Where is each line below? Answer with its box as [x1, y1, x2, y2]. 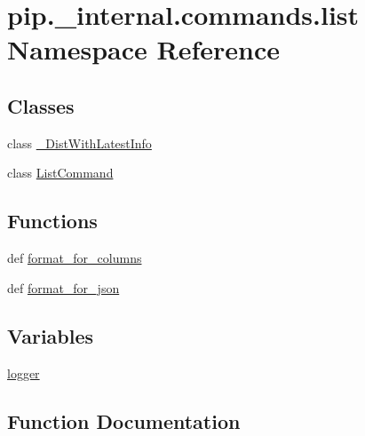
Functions [7, 207, 98, 234]
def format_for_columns [7, 249, 142, 267]
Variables [7, 321, 94, 349]
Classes [7, 91, 75, 119]
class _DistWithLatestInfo [7, 133, 152, 152]
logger [7, 363, 40, 382]
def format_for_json [7, 278, 120, 297]
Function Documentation [7, 407, 241, 434]
